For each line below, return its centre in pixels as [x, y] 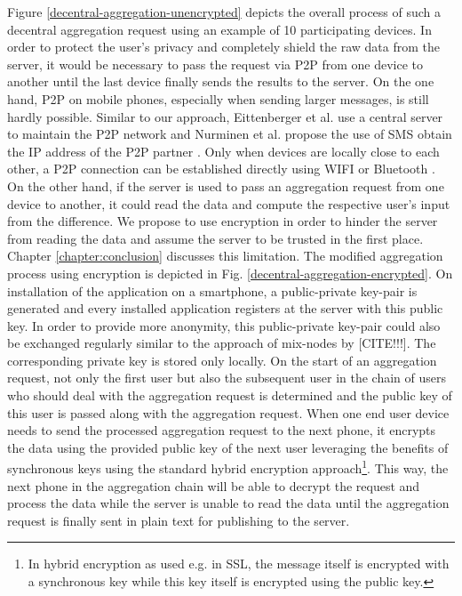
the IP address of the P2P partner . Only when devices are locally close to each [223, 151]
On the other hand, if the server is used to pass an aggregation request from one [226, 185]
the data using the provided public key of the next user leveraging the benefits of [228, 447]
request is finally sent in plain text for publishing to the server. [179, 520]
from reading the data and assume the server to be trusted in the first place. [215, 238]
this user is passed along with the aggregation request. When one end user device [228, 412]
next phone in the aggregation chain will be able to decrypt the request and [214, 485]
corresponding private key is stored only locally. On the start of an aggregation [222, 360]
